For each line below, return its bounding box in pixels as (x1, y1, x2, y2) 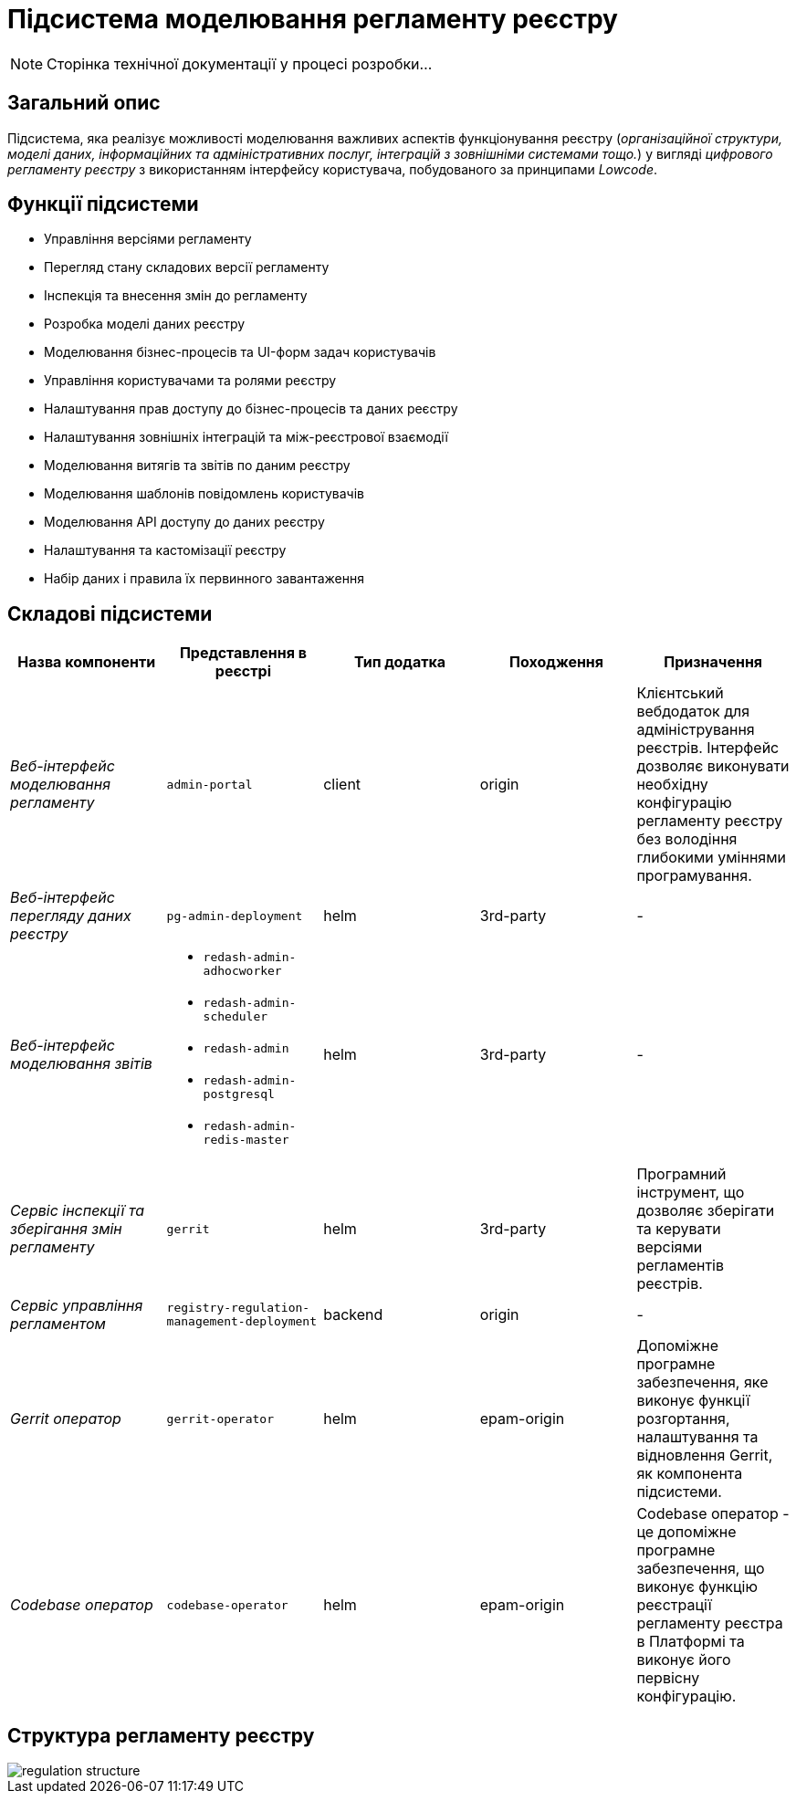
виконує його (636, 1650, 731, 1670)
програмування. (636, 866, 752, 885)
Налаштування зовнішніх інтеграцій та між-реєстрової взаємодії (44, 429, 448, 445)
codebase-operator (166, 1597, 288, 1612)
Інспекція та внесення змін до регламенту (44, 288, 308, 304)
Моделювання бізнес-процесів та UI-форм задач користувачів (44, 344, 436, 361)
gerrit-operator (166, 1411, 274, 1426)
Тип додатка (353, 653, 446, 672)
